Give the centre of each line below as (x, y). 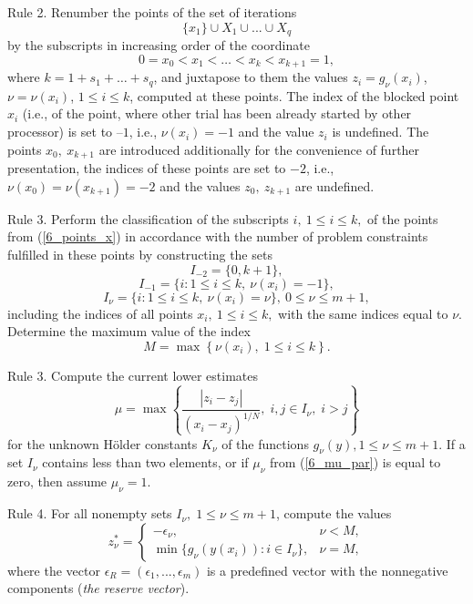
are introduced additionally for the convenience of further (259, 149)
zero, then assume (57, 481)
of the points (403, 218)
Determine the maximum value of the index (129, 331)
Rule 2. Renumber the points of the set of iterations (152, 12)
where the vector (54, 570)
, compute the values (334, 513)
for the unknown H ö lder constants (103, 443)
